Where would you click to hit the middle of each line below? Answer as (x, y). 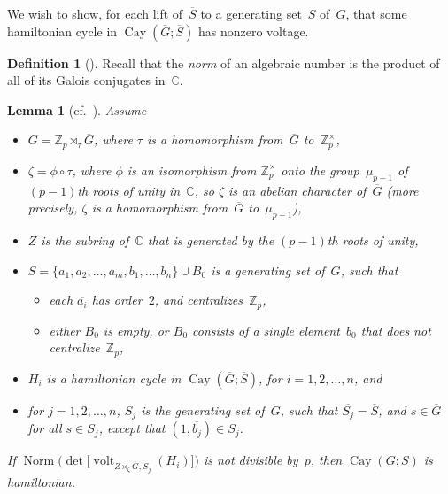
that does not (396, 330)
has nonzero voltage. (253, 31)
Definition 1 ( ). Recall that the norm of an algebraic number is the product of (224, 62)
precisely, (53, 208)
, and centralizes (199, 300)
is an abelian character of (297, 190)
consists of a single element (266, 330)
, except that (132, 428)
